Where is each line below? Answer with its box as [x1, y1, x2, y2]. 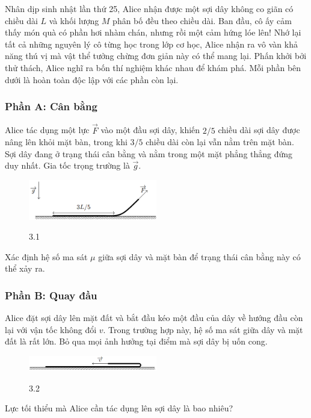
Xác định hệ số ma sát [5, 250, 88, 263]
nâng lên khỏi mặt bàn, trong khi [5, 136, 128, 148]
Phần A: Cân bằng [5, 99, 97, 114]
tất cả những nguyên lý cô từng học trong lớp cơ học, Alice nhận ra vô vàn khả [5, 37, 298, 50]
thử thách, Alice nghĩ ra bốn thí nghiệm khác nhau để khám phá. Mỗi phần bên [5, 61, 301, 73]
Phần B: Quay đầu [5, 287, 97, 302]
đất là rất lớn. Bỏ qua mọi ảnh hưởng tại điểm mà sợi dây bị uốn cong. [5, 335, 268, 348]
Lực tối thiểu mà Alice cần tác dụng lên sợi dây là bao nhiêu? [5, 402, 233, 414]
